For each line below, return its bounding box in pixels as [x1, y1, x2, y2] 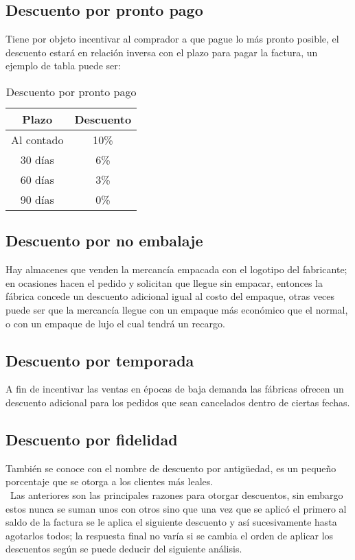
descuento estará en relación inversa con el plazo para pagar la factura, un [5, 45, 318, 59]
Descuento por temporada [5, 349, 194, 371]
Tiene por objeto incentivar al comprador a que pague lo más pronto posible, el [5, 32, 339, 46]
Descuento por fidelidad [5, 428, 178, 450]
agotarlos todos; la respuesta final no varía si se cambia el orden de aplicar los [5, 528, 334, 542]
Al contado [11, 131, 64, 148]
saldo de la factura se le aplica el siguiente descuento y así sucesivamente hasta [5, 515, 337, 529]
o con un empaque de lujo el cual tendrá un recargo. [5, 316, 225, 330]
